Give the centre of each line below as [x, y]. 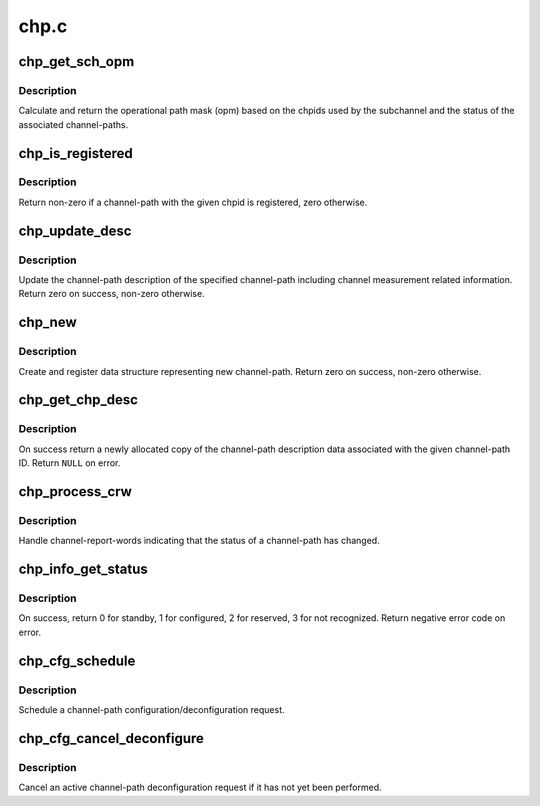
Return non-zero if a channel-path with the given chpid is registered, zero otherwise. [193, 202]
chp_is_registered [76, 153]
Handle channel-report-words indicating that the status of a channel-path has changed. [199, 541]
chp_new [47, 322]
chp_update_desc [75, 230]
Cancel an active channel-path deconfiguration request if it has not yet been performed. [200, 787]
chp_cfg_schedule [77, 660]
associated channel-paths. [73, 124]
